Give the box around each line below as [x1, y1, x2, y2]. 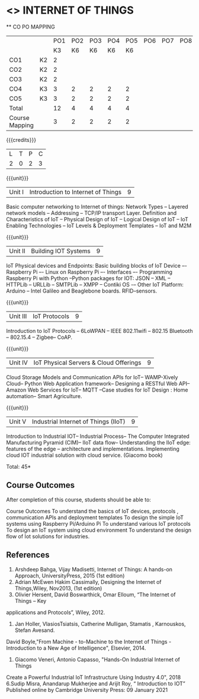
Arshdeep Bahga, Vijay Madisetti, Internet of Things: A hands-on [14, 565, 173, 573]
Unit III [9, 312, 27, 320]
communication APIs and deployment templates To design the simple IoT [6, 514, 184, 521]
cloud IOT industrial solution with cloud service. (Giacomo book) [6, 452, 163, 459]
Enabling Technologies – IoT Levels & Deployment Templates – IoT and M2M [6, 222, 192, 229]
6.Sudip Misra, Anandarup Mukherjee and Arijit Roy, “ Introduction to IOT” [6, 680, 185, 687]
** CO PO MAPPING [6, 23, 55, 30]
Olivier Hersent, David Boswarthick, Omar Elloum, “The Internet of [14, 591, 176, 598]
